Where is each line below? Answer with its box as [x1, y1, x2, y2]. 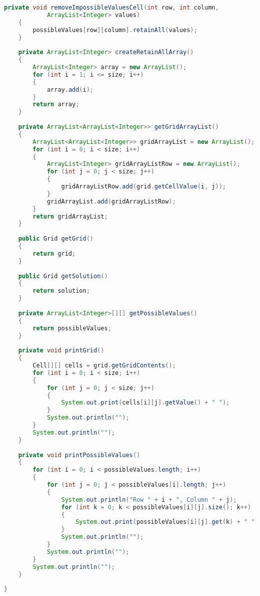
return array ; [32, 101, 79, 108]
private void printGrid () [18, 347, 104, 354]
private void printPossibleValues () [18, 451, 140, 459]
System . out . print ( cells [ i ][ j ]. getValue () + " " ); [61, 399, 230, 407]
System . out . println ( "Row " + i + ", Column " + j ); [61, 496, 237, 503]
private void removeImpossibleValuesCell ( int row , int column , [4, 4, 219, 11]
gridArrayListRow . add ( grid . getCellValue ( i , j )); [61, 183, 226, 190]
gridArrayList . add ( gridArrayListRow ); [46, 197, 176, 205]
